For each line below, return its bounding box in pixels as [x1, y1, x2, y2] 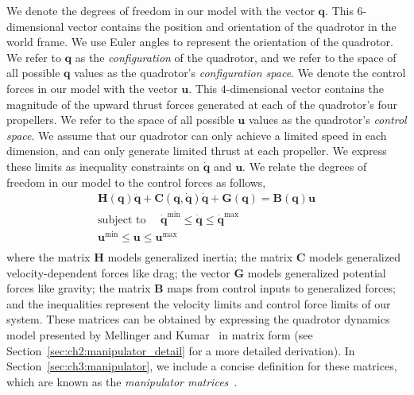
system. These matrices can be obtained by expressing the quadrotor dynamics [6, 311, 390, 327]
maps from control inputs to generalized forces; [167, 280, 396, 296]
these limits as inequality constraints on [6, 157, 200, 174]
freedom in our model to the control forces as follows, [6, 173, 266, 190]
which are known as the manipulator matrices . [6, 373, 238, 389]
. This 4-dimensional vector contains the [188, 79, 384, 96]
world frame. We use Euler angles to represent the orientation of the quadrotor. [6, 33, 393, 50]
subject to [98, 214, 146, 226]
